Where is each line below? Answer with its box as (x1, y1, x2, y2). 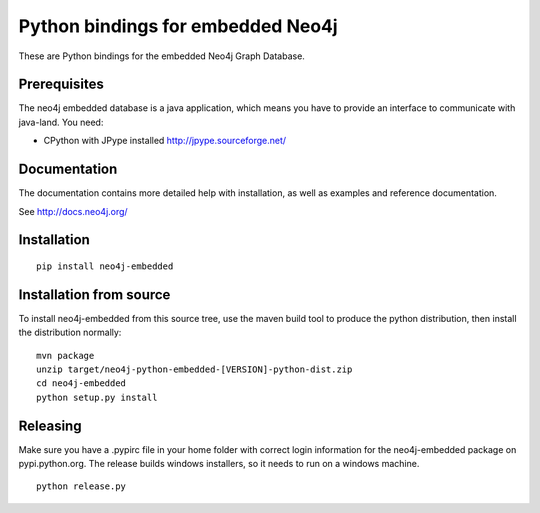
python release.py (36, 481, 127, 492)
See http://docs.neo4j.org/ (18, 205, 129, 217)
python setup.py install (36, 391, 158, 403)
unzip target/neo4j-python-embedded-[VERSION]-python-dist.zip (36, 364, 353, 375)
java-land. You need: (18, 116, 104, 128)
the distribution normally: (18, 326, 122, 339)
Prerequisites (18, 76, 104, 93)
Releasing (18, 417, 82, 434)
